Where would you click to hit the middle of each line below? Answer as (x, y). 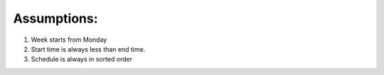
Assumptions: (56, 18)
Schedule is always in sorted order (82, 59)
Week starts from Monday (69, 40)
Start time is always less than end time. (88, 49)
